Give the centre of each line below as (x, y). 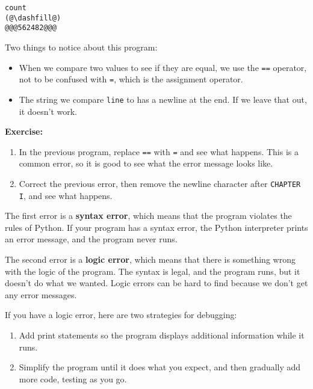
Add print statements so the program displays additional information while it (162, 335)
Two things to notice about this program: (81, 47)
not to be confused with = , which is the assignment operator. (131, 79)
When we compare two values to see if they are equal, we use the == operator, (163, 67)
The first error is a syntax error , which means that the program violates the (148, 216)
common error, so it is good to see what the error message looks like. (146, 163)
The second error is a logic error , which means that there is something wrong (150, 259)
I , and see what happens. (66, 195)
